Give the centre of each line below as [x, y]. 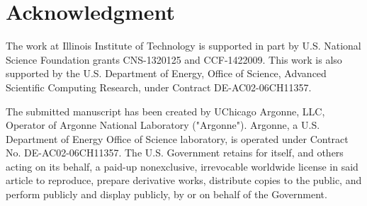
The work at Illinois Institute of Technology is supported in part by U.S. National [183, 46]
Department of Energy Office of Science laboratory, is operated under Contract [177, 138]
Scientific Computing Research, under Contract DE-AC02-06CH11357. [159, 87]
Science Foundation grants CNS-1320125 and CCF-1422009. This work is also [174, 59]
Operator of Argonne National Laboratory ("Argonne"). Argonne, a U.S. [163, 125]
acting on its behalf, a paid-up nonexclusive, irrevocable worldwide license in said [182, 166]
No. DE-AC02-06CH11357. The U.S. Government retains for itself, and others [175, 153]
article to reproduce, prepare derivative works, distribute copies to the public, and [184, 180]
